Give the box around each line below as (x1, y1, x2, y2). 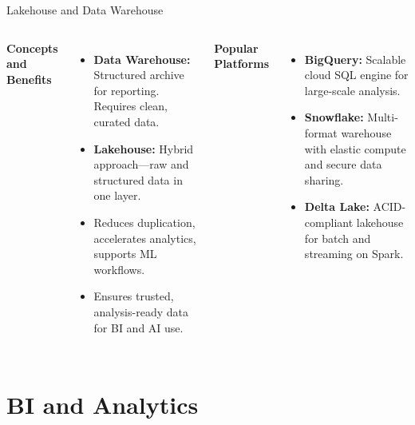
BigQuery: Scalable (304, 50, 406, 67)
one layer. (93, 187, 141, 204)
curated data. (93, 113, 160, 129)
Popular (214, 39, 259, 56)
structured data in (93, 171, 183, 188)
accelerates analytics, (93, 229, 196, 246)
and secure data (304, 156, 382, 173)
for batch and (304, 229, 371, 246)
